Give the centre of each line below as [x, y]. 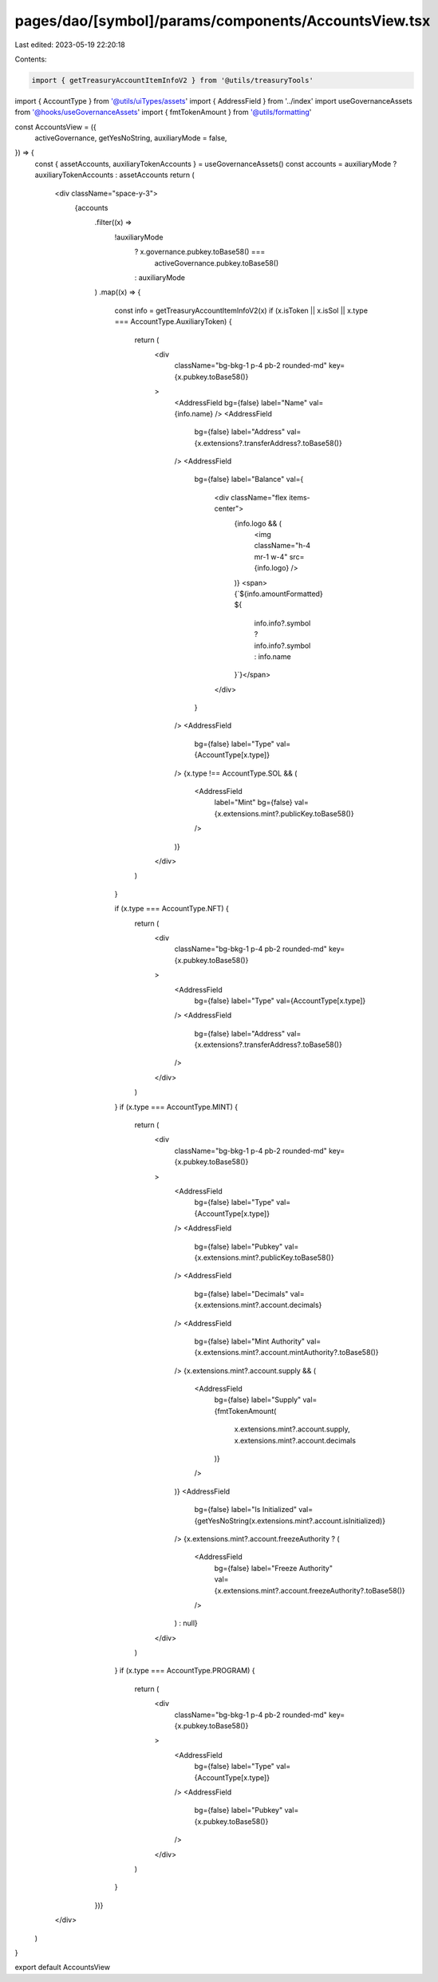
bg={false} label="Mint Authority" [250, 1341]
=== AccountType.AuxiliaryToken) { [173, 322]
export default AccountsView [63, 1968]
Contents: [31, 59]
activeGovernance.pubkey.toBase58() [217, 263]
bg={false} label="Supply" [258, 1400]
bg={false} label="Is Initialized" [245, 1510]
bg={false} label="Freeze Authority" [273, 1568]
